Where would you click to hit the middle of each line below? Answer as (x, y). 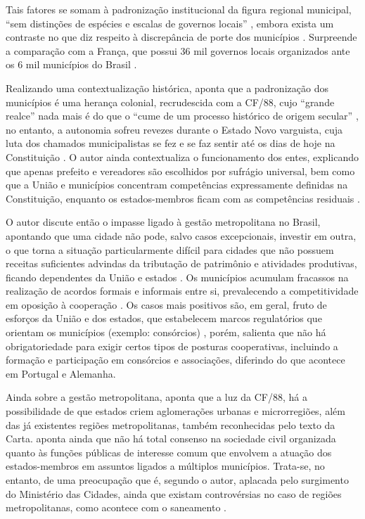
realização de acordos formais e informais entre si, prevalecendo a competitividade (182, 291)
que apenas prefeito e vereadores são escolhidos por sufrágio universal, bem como (180, 171)
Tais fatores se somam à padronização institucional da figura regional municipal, (179, 9)
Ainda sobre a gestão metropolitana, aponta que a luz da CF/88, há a (156, 397)
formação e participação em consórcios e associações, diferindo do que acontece (175, 360)
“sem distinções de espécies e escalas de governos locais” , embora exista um (170, 23)
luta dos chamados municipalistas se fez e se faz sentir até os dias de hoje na (171, 143)
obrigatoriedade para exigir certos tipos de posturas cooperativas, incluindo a (172, 346)
